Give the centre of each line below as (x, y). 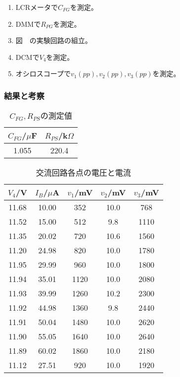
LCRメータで (37, 7)
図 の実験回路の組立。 (54, 40)
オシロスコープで (43, 73)
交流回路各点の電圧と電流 (83, 173)
